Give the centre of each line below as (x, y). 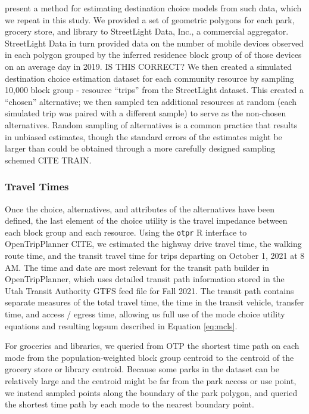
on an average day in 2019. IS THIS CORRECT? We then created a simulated (149, 66)
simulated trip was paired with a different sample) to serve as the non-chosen (146, 113)
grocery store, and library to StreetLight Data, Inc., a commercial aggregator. (147, 31)
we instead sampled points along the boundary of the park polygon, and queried (151, 392)
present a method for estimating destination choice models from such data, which (153, 8)
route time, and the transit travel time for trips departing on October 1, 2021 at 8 (155, 255)
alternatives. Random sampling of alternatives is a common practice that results (151, 124)
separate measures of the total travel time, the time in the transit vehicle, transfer (154, 302)
